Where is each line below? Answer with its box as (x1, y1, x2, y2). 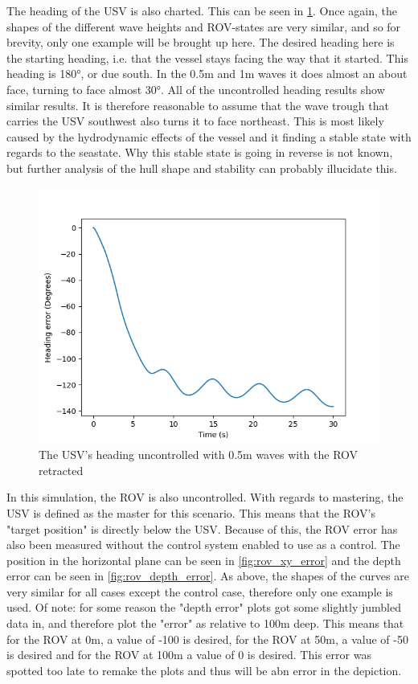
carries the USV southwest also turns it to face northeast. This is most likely (6, 113, 384, 129)
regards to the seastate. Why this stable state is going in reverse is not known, (6, 144, 393, 161)
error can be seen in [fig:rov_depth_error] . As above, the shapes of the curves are (6, 567, 409, 584)
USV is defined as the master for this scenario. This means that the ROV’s (6, 504, 375, 521)
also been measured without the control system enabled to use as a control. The (6, 536, 400, 553)
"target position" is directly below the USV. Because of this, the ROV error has (6, 520, 398, 537)
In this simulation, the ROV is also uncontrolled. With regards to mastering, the (6, 489, 404, 506)
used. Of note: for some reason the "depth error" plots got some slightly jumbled (6, 599, 402, 616)
